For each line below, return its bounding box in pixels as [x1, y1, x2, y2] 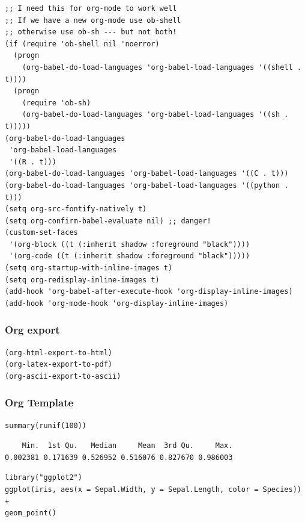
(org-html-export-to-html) [5, 348, 112, 357]
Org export [5, 322, 60, 337]
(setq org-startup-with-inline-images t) [5, 264, 173, 273]
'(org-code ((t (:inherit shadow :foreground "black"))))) [9, 252, 250, 261]
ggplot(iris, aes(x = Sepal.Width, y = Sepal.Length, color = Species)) [5, 485, 301, 494]
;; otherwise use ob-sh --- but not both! [5, 28, 177, 37]
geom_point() [5, 509, 56, 518]
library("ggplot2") [5, 473, 82, 482]
